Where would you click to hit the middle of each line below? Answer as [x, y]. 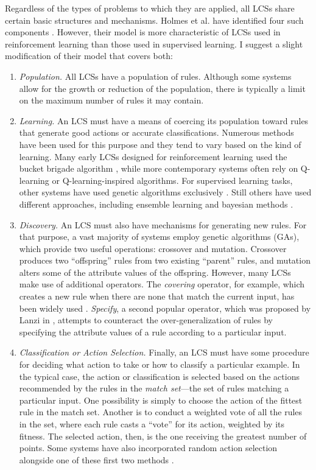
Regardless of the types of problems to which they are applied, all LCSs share [150, 8]
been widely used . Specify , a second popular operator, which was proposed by [165, 308]
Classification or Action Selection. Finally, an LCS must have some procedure [164, 352]
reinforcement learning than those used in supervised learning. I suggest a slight [154, 44]
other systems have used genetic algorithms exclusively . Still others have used [165, 192]
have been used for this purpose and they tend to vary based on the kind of [160, 144]
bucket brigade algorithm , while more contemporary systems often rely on [159, 168]
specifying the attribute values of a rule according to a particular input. [153, 331]
